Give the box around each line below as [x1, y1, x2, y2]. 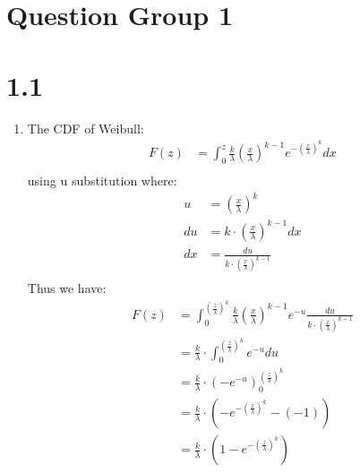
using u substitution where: [27, 171, 177, 190]
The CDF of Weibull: [27, 118, 144, 137]
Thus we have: [27, 279, 107, 297]
